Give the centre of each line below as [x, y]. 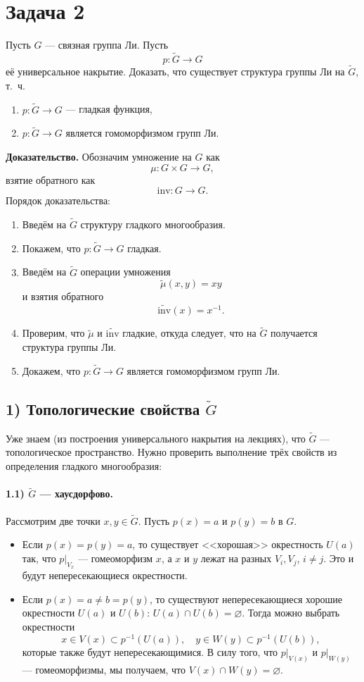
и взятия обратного [63, 296]
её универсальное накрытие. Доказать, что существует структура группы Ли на [175, 72]
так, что [39, 558]
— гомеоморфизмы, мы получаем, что [104, 669]
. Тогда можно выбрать [291, 613]
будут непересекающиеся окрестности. [105, 575]
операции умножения [125, 272]
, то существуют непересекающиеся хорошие [246, 599]
